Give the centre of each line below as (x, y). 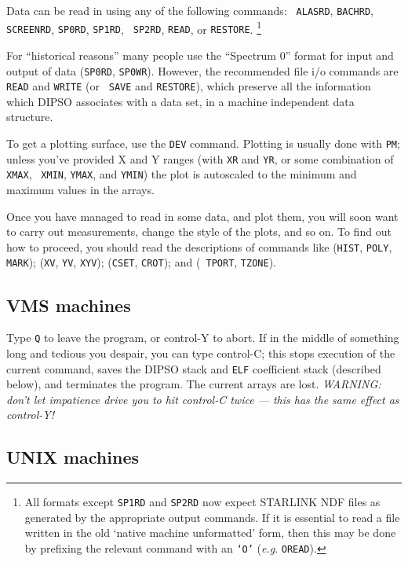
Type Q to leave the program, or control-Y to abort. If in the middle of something (203, 338)
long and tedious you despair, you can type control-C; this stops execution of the (201, 353)
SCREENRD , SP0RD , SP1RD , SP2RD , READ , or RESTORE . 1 (134, 28)
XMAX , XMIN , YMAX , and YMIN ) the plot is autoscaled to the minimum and (182, 174)
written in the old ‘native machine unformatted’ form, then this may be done (210, 533)
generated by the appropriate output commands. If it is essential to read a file (212, 517)
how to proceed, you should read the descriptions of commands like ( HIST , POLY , (199, 246)
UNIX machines (73, 457)
